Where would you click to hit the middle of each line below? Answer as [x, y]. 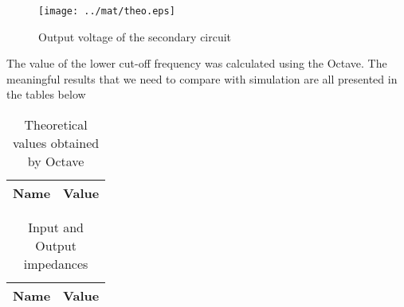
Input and [56, 227]
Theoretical [56, 125]
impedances [56, 264]
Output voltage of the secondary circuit [135, 36]
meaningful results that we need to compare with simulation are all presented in [202, 78]
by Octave [56, 161]
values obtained [56, 143]
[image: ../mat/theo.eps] [107, 11]
